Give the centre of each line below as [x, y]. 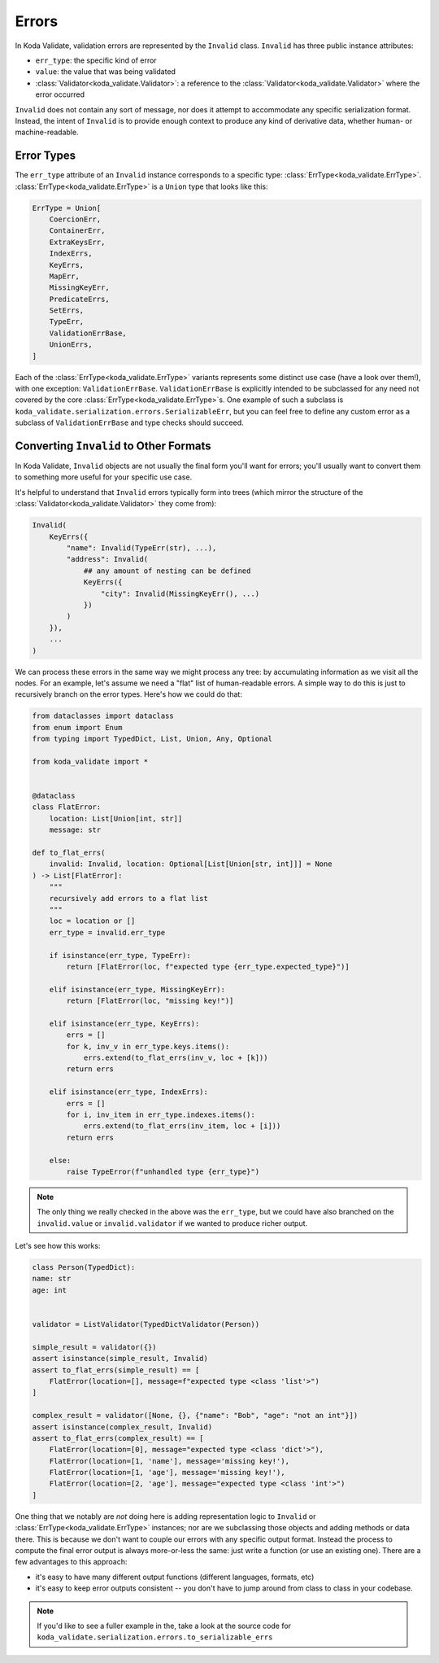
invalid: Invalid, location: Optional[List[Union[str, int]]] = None [191, 864]
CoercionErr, [75, 219]
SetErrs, [67, 311]
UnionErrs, [71, 345]
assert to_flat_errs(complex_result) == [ [118, 1438]
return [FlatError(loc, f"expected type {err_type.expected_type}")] [208, 966]
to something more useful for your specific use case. [104, 477]
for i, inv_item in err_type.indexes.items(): [161, 1114]
